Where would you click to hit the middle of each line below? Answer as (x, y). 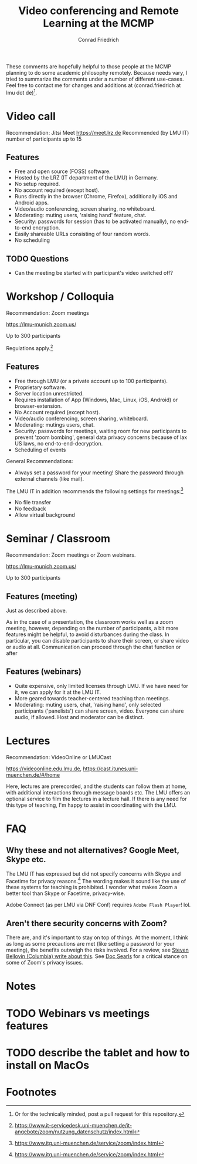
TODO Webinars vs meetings (78, 1013)
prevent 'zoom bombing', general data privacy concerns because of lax (101, 437)
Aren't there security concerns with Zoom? (86, 923)
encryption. (46, 228)
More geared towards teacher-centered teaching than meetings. (92, 698)
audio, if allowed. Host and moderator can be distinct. (79, 717)
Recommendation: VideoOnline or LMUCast (59, 757)
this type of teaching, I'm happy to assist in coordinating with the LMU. (91, 805)
